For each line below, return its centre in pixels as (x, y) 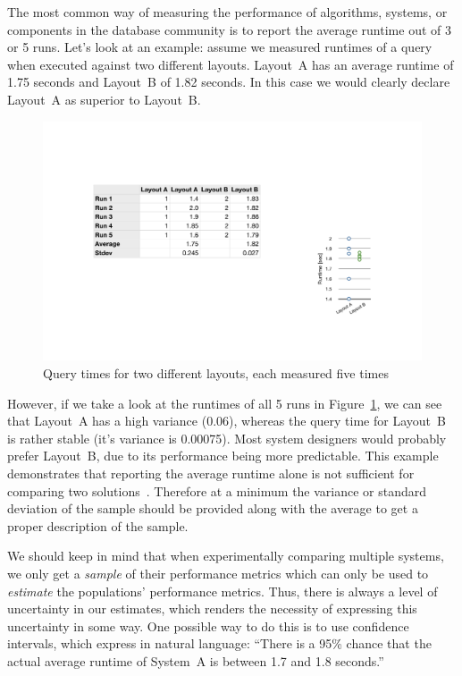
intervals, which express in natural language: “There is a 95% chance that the (219, 643)
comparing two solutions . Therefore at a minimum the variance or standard (217, 490)
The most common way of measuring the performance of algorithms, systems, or (227, 12)
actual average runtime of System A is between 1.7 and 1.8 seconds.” (196, 660)
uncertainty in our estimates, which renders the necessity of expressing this (212, 608)
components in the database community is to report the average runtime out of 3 (229, 29)
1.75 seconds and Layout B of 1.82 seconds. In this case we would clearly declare (229, 82)
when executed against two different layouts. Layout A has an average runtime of (231, 64)
